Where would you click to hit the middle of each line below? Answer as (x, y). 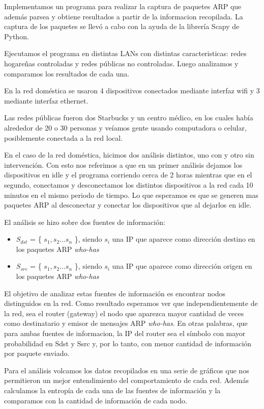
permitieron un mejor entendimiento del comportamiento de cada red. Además (126, 380)
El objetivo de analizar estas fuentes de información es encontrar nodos (115, 293)
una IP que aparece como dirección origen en (182, 266)
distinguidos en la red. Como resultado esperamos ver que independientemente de (131, 303)
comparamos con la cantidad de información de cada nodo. (96, 400)
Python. (17, 36)
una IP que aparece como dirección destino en (184, 239)
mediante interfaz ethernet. (46, 100)
